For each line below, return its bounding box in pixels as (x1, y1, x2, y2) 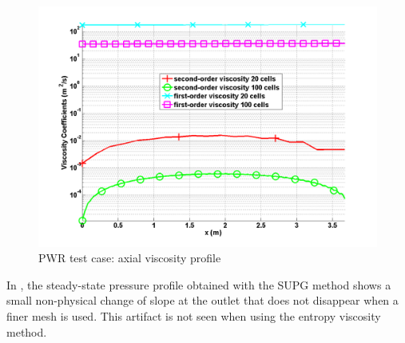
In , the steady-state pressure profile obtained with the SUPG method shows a (6, 276, 391, 293)
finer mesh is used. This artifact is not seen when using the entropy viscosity (6, 307, 381, 324)
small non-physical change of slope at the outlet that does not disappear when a (6, 292, 399, 309)
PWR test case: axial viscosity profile (38, 249, 221, 266)
